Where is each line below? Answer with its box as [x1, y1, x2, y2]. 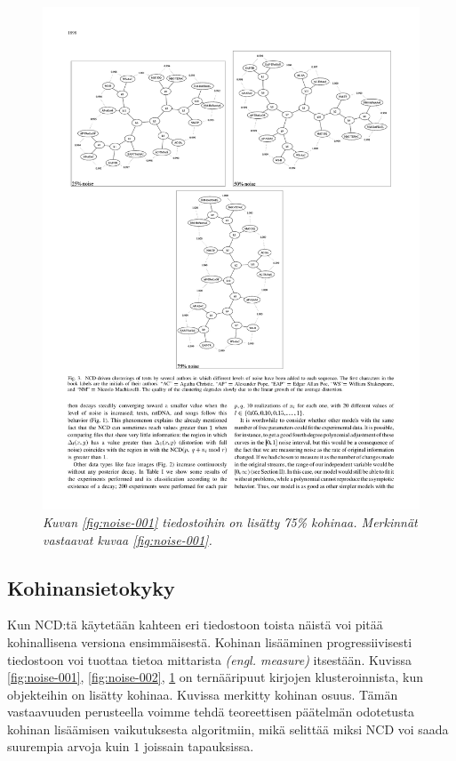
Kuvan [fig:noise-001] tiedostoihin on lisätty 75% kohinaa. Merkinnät [43, 512, 418, 531]
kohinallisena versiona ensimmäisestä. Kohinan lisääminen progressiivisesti [7, 632, 412, 651]
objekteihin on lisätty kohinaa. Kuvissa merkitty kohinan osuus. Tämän [7, 685, 398, 703]
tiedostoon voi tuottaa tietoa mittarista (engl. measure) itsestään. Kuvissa [7, 650, 412, 669]
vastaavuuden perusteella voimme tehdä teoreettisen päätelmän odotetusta [7, 702, 415, 721]
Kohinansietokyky [7, 573, 175, 601]
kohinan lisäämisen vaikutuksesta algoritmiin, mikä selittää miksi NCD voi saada [7, 719, 449, 738]
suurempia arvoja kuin [7, 737, 130, 756]
